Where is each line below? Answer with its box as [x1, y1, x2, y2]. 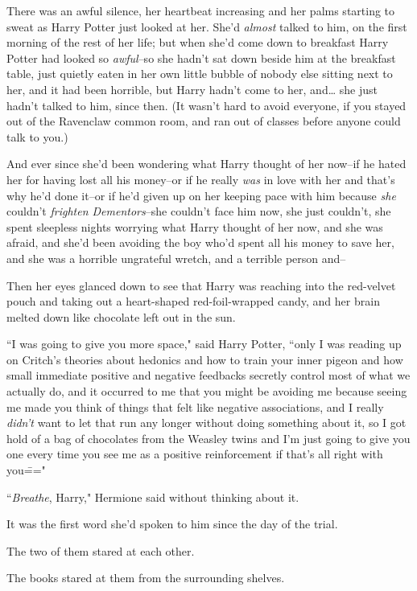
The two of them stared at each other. [6, 542, 195, 559]
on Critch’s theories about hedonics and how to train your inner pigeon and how [6, 351, 403, 367]
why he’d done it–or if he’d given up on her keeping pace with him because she [6, 187, 396, 203]
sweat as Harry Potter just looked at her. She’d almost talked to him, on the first [6, 18, 407, 35]
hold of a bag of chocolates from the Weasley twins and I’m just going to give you [6, 429, 411, 446]
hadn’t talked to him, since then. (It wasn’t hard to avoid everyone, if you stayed [6, 96, 407, 113]
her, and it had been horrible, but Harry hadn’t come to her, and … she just [6, 80, 378, 97]
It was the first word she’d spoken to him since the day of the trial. [6, 515, 338, 532]
